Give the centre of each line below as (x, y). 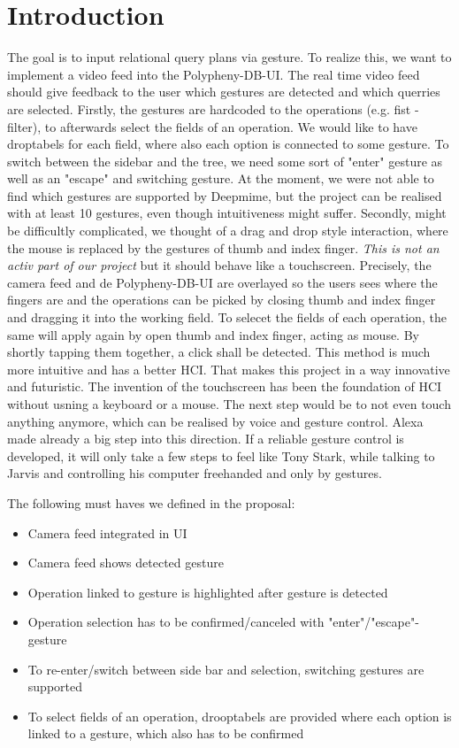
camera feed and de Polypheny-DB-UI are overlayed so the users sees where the (222, 282)
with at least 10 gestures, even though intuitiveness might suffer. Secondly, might (227, 213)
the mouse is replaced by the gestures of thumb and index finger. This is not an (223, 247)
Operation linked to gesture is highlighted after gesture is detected (208, 592)
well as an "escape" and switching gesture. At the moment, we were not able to (221, 178)
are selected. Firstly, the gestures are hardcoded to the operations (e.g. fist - (213, 108)
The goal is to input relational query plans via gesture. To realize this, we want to (229, 57)
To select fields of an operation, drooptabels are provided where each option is (240, 716)
